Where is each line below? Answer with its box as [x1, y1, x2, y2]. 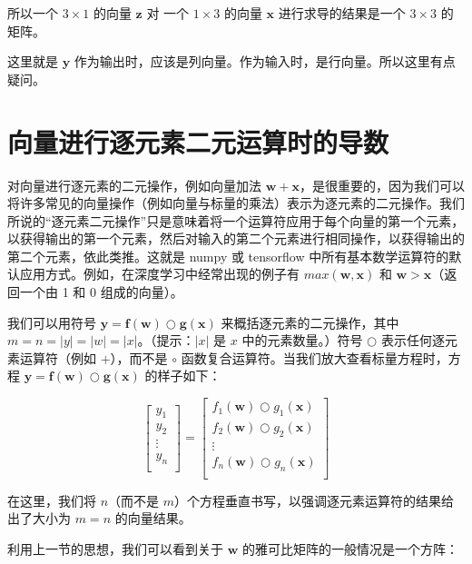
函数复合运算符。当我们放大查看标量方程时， [181, 348, 448, 367]
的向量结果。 [114, 509, 192, 528]
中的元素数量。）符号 [241, 331, 363, 350]
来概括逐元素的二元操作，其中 [221, 312, 399, 331]
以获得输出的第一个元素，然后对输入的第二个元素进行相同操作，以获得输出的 [7, 229, 465, 248]
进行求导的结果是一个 [278, 4, 406, 22]
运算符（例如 [19, 348, 96, 367]
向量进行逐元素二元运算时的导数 [7, 123, 389, 160]
